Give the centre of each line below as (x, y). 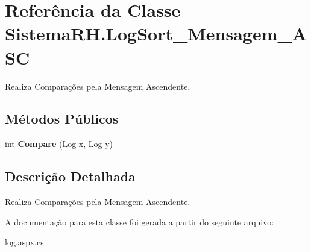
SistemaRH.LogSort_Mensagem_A (156, 33)
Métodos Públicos (62, 118)
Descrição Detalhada (70, 176)
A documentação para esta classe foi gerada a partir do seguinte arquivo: (140, 222)
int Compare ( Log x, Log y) (59, 144)
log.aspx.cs (24, 242)
